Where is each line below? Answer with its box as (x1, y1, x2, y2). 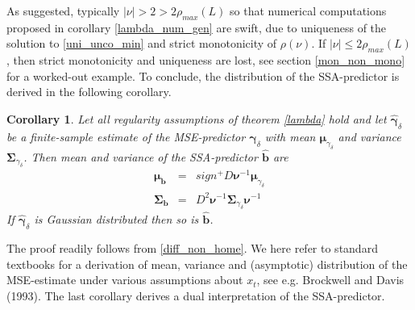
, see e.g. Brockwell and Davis (256, 271, 405, 288)
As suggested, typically (6, 2, 120, 19)
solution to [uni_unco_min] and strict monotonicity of (6, 35, 277, 52)
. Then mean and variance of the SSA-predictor (23, 148, 258, 165)
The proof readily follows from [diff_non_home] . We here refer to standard (6, 239, 378, 256)
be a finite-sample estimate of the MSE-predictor (6, 128, 246, 145)
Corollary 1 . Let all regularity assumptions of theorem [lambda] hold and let (6, 110, 387, 127)
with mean (264, 128, 316, 145)
